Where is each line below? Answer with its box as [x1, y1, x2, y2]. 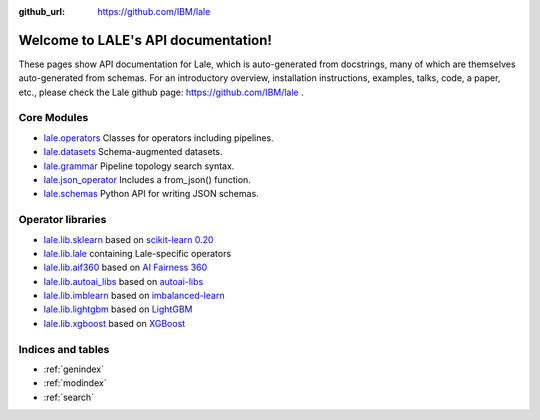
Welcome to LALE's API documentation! [18, 31, 272, 49]
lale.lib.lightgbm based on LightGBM [43, 303, 193, 315]
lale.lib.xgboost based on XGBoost [43, 317, 186, 329]
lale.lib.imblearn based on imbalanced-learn [43, 290, 225, 302]
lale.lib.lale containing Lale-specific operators [43, 247, 232, 259]
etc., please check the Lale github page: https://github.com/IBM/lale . [18, 86, 304, 98]
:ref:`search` [43, 391, 95, 403]
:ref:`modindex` [43, 377, 107, 389]
